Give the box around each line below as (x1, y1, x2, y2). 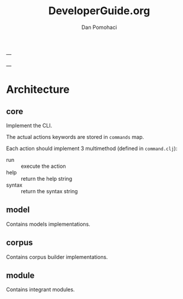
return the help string (21, 175, 73, 182)
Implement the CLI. (6, 122, 53, 129)
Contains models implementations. (6, 220, 90, 227)
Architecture (6, 83, 70, 96)
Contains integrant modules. (6, 286, 75, 293)
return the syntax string (21, 187, 78, 194)
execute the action (21, 162, 66, 170)
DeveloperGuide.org (48, 4, 151, 18)
